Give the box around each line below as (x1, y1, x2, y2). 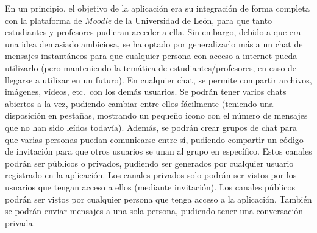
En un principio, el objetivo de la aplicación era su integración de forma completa (5, 2, 310, 14)
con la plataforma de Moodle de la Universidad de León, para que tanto (5, 13, 272, 26)
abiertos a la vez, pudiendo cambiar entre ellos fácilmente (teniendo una (5, 97, 274, 110)
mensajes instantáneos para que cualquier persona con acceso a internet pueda (5, 49, 297, 62)
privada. (5, 216, 35, 229)
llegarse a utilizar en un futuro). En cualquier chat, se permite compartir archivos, (5, 73, 312, 86)
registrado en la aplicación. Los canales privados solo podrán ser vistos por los (5, 169, 297, 181)
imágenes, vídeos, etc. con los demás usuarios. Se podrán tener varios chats (5, 85, 287, 98)
